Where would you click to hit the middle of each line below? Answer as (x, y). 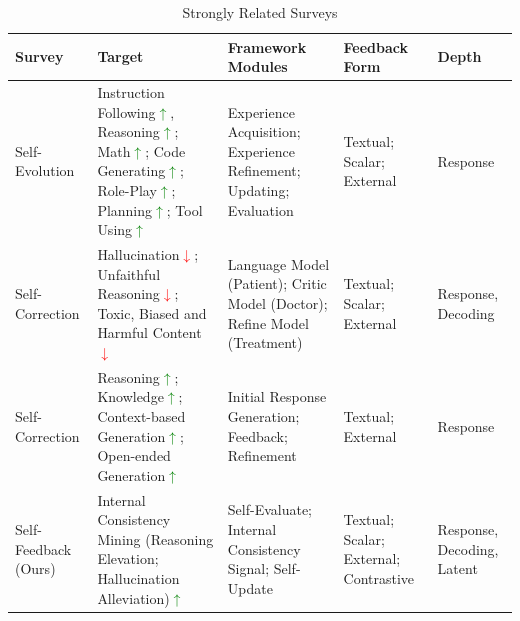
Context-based (141, 416)
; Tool (184, 209)
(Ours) (35, 568)
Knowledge (130, 396)
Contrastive (379, 578)
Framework (267, 46)
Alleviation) (133, 597)
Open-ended (134, 455)
